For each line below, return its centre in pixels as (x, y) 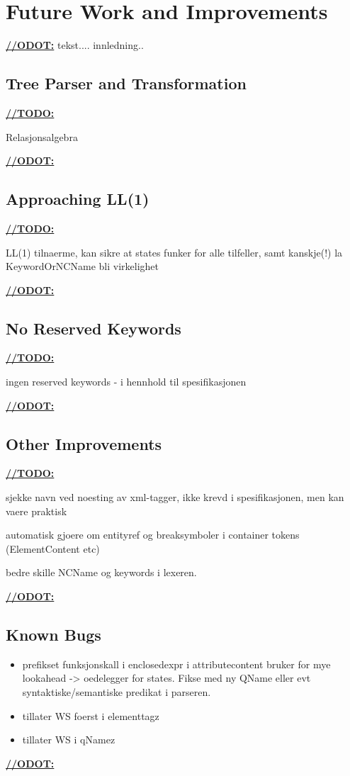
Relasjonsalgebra (42, 136)
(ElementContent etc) (53, 548)
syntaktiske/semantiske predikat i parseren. (117, 692)
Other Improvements (84, 443)
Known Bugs (53, 635)
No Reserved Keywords (94, 328)
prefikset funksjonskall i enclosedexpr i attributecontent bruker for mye (176, 664)
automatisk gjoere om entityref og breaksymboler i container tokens (153, 535)
